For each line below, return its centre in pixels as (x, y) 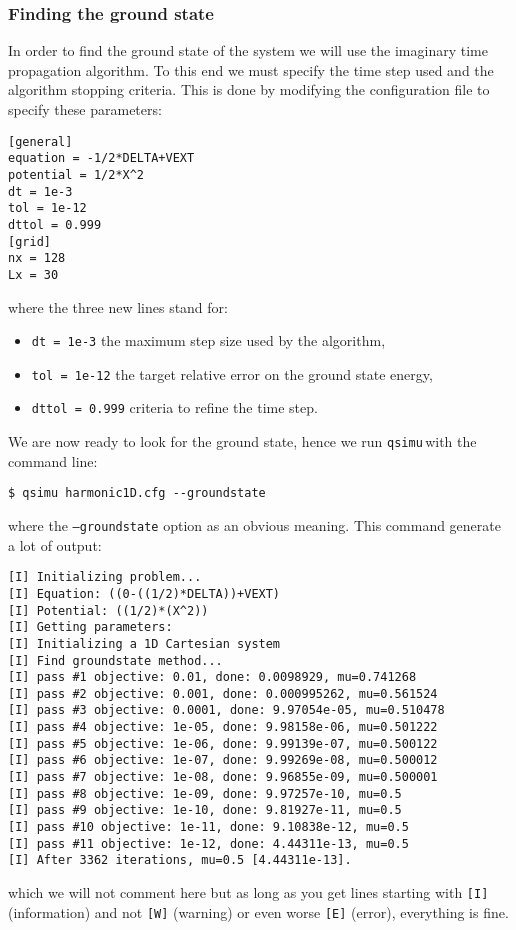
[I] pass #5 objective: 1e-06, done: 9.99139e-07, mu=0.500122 (223, 743)
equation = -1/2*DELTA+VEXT (101, 158)
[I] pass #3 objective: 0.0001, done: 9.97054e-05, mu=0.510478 (226, 710)
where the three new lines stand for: (118, 306)
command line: (53, 460)
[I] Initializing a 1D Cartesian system (144, 643)
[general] (40, 141)
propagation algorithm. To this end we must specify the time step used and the (251, 69)
